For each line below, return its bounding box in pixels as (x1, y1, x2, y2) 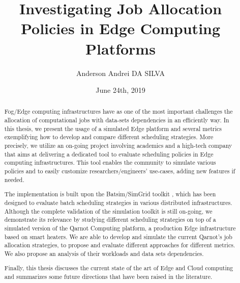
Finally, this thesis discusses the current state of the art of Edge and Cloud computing (4, 264, 233, 272)
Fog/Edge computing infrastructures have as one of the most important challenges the (4, 107, 233, 116)
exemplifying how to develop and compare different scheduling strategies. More (4, 133, 214, 141)
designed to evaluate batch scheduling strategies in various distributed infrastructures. (4, 198, 232, 207)
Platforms (85, 38, 156, 59)
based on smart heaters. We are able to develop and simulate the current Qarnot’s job (4, 232, 232, 241)
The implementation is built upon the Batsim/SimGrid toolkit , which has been (4, 190, 216, 198)
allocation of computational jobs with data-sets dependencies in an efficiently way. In (4, 116, 229, 124)
